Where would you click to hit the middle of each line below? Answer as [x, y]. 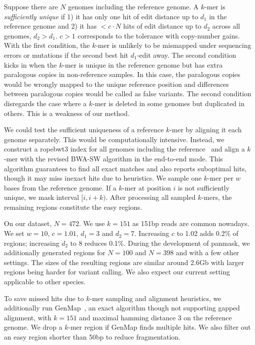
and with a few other [207, 252]
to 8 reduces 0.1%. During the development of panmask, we [160, 243]
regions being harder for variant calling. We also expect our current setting [117, 272]
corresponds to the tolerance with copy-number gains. [159, 35]
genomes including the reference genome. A [133, 6]
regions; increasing [32, 243]
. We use [92, 223]
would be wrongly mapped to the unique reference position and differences [117, 84]
